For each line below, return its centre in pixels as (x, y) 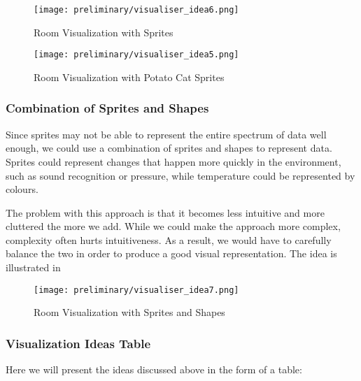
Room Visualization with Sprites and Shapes (129, 312)
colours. (22, 189)
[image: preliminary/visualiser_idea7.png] (136, 290)
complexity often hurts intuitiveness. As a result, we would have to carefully (169, 239)
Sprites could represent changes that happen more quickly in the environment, (174, 161)
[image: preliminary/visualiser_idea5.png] (136, 55)
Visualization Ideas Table (78, 343)
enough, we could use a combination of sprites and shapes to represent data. (169, 148)
